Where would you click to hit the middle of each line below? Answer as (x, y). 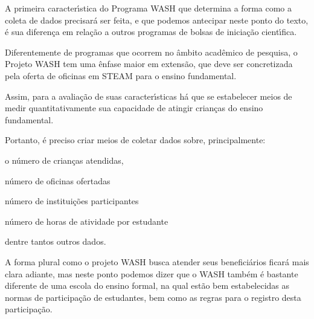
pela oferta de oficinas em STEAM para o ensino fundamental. (121, 75)
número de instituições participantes (72, 201)
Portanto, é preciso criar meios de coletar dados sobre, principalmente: (135, 140)
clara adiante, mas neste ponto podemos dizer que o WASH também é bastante (152, 273)
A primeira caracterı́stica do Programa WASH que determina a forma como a (149, 8)
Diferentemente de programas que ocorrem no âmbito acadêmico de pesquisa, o (151, 52)
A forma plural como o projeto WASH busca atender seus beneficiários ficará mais (157, 261)
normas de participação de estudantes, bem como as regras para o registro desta (153, 297)
